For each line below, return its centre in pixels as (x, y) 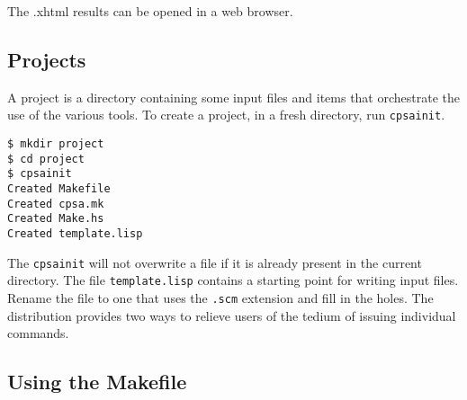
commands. (38, 333)
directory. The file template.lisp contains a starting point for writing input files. (233, 280)
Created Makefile (59, 189)
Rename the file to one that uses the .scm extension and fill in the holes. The (220, 297)
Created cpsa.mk (56, 204)
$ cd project (46, 159)
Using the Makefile (97, 382)
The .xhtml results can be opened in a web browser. (150, 11)
